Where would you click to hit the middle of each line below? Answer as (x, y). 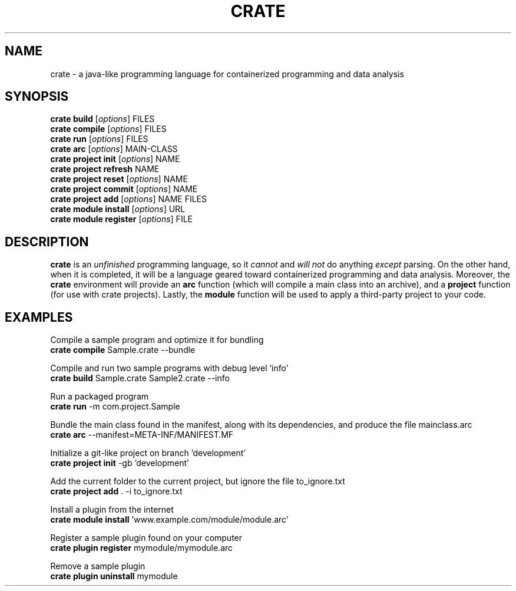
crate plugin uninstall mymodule (114, 576)
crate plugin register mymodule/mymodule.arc (142, 548)
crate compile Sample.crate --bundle (123, 350)
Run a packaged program (100, 397)
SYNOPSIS (37, 97)
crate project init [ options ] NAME (115, 159)
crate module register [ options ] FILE (121, 219)
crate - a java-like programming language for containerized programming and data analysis (227, 74)
